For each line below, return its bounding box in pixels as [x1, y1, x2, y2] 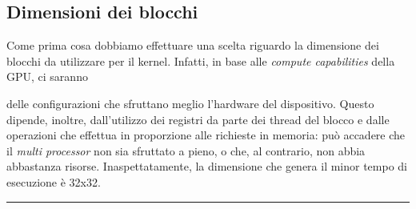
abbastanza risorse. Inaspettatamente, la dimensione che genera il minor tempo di [6, 158, 408, 175]
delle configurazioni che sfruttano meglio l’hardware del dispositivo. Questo [6, 94, 374, 111]
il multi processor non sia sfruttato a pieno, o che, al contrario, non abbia [6, 142, 366, 159]
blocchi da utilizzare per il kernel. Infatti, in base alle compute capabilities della [6, 52, 395, 69]
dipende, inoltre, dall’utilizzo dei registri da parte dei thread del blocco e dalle [6, 111, 390, 127]
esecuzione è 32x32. [6, 173, 101, 190]
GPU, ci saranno [6, 68, 88, 85]
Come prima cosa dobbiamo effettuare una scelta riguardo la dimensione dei [6, 37, 379, 54]
